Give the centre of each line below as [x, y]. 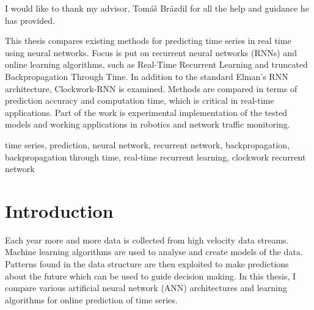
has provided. [30, 20]
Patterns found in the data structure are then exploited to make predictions [147, 264]
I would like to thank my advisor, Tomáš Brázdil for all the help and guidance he [157, 8]
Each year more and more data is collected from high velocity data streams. [147, 240]
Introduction [59, 210]
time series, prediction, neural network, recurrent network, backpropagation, [148, 144]
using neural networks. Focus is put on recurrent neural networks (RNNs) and [151, 52]
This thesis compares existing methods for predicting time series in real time [148, 41]
